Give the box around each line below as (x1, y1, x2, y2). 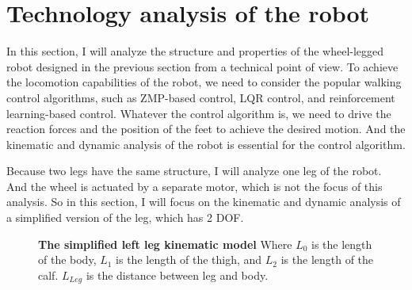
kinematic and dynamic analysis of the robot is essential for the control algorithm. (6, 135, 406, 152)
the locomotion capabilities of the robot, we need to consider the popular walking (6, 74, 402, 90)
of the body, (38, 251, 97, 268)
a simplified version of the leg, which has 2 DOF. (6, 209, 244, 226)
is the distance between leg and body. (86, 266, 269, 283)
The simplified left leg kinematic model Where (38, 235, 292, 252)
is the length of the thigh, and (116, 251, 262, 268)
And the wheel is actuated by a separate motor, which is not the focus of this (6, 177, 383, 194)
